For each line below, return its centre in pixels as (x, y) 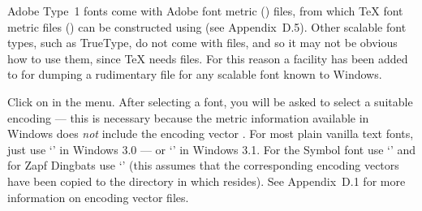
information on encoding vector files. (98, 197)
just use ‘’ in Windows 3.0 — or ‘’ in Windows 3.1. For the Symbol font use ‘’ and (212, 149)
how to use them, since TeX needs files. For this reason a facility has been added (208, 58)
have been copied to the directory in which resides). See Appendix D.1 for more (207, 181)
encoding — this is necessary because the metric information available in (188, 117)
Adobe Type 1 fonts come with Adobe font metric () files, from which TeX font (205, 11)
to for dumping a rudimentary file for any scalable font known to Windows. (195, 74)
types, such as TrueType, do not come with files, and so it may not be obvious (202, 43)
